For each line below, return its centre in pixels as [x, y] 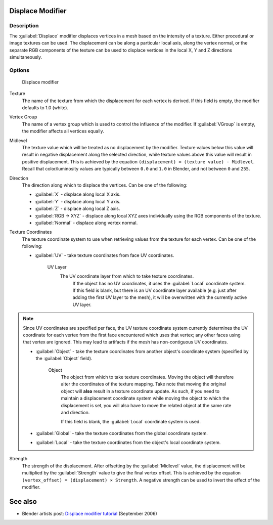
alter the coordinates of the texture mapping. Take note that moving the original [144, 384]
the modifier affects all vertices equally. [63, 131]
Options [19, 70]
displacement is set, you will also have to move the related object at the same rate [146, 405]
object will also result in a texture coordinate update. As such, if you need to [140, 391]
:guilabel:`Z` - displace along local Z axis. [77, 209]
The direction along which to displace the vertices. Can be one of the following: [105, 185]
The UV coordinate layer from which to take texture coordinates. [127, 276]
